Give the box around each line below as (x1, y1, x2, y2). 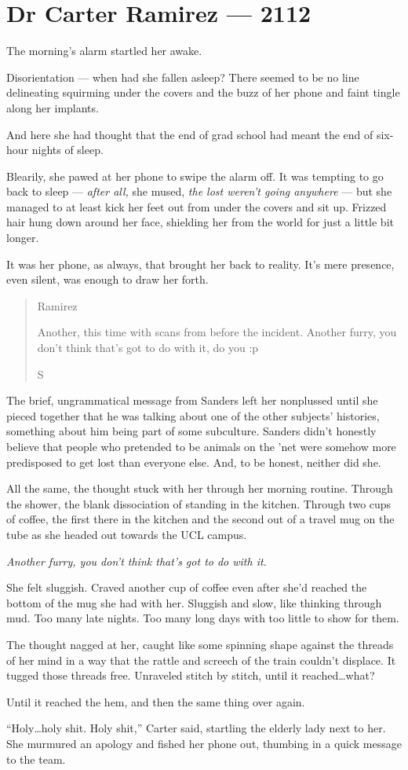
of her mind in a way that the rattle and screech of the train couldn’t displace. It (6, 651, 396, 668)
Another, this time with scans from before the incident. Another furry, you (37, 324, 397, 340)
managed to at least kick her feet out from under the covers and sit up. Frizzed (6, 198, 387, 214)
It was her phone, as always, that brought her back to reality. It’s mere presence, (6, 255, 395, 272)
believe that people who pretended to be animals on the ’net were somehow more (6, 438, 396, 454)
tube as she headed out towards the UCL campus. (6, 526, 247, 542)
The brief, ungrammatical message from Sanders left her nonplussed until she (6, 392, 378, 409)
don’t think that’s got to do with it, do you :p (37, 339, 259, 356)
